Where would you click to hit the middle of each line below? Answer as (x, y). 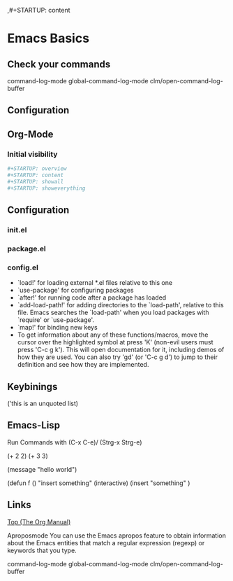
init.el (17, 230)
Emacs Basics (48, 38)
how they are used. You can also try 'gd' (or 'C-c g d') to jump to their (118, 357)
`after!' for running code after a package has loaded (92, 297)
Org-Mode (30, 134)
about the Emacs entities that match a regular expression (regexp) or (106, 542)
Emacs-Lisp (34, 425)
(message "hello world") (42, 469)
